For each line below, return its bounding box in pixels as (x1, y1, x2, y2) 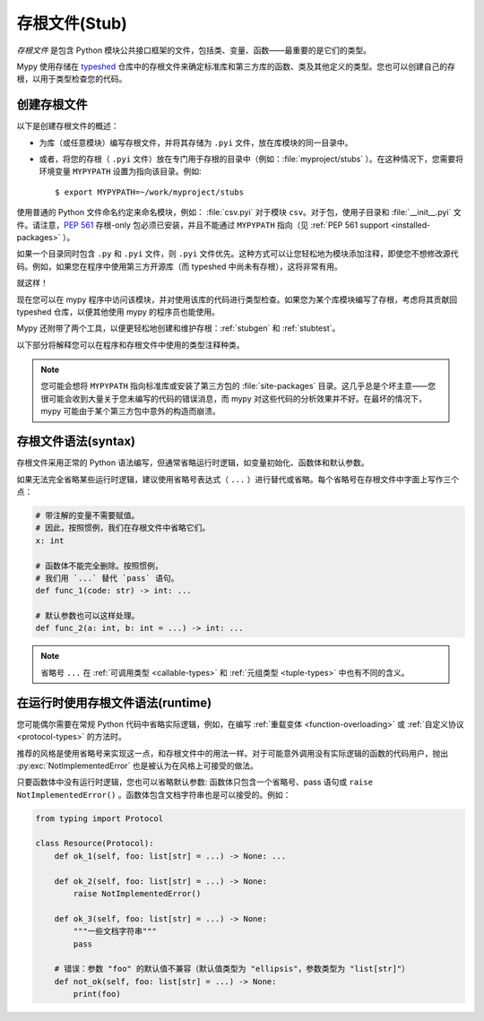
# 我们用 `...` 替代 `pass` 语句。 (35, 573, 179, 583)
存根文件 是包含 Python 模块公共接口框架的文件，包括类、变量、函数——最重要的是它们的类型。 (16, 45, 372, 56)
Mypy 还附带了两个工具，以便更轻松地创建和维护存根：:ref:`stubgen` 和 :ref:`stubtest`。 (16, 323, 341, 333)
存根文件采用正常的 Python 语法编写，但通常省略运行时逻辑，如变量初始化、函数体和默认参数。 (16, 457, 369, 468)
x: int (35, 535, 65, 546)
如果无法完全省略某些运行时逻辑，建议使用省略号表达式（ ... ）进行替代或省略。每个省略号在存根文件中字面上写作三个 (16, 473, 460, 484)
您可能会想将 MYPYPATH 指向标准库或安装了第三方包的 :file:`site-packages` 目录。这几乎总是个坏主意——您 (40, 381, 436, 392)
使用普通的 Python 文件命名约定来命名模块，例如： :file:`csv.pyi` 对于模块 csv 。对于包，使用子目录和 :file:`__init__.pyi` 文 (16, 207, 462, 218)
